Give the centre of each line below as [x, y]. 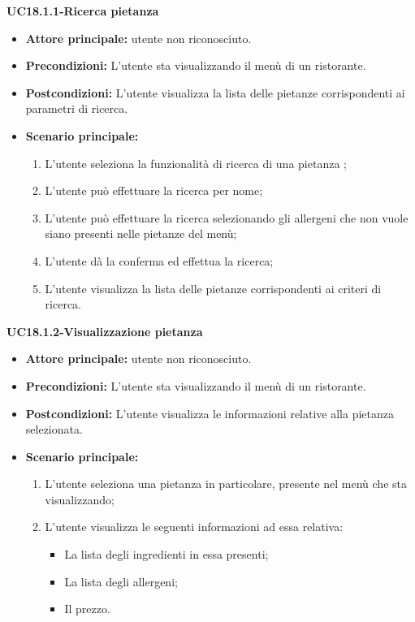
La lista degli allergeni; [121, 581]
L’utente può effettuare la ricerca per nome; [154, 190]
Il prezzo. [87, 609]
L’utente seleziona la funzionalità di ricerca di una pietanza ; [196, 163]
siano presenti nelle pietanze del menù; [141, 233]
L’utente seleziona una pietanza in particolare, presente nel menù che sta [226, 484]
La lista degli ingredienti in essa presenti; [166, 554]
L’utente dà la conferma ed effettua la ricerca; [159, 260]
